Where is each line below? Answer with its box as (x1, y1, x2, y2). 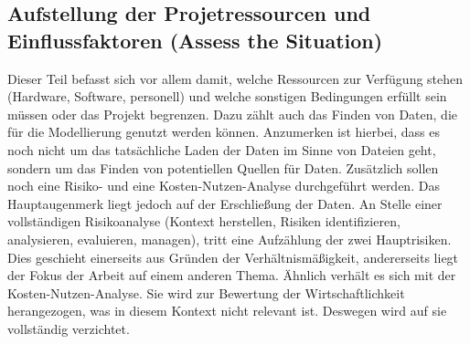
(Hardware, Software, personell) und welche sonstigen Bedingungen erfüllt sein (7, 87, 447, 106)
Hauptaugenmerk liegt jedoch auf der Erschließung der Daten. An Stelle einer (7, 193, 443, 213)
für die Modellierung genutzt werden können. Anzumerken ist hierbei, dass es (7, 122, 441, 141)
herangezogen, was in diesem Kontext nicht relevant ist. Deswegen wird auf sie (7, 301, 447, 320)
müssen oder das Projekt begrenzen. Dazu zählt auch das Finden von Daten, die (7, 104, 457, 123)
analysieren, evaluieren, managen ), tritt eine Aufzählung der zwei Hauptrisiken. (7, 229, 452, 248)
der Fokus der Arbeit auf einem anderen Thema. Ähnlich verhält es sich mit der (7, 266, 456, 285)
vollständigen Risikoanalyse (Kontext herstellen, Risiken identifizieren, (7, 212, 401, 231)
